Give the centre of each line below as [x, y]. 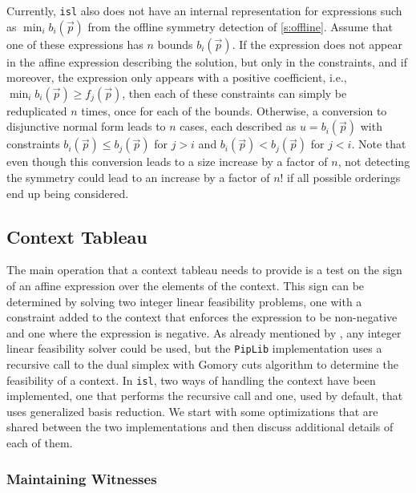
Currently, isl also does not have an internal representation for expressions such [204, 10]
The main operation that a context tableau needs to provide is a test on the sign [204, 270]
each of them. [40, 443]
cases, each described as [238, 126]
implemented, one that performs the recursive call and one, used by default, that [205, 396]
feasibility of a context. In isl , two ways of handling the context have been [191, 380]
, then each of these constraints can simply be [234, 93]
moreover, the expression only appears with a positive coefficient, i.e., [177, 77]
